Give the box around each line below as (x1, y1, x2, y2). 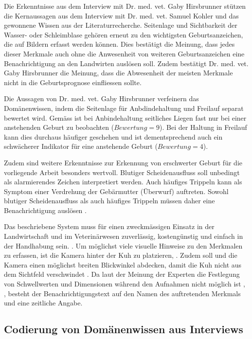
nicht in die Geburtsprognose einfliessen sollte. (4, 77, 142, 87)
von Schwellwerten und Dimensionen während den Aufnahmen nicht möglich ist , (4, 279, 245, 289)
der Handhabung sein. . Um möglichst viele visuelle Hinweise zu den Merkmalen (4, 240, 243, 250)
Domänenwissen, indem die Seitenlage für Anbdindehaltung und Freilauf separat (4, 103, 244, 113)
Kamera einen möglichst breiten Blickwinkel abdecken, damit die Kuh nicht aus (4, 259, 242, 269)
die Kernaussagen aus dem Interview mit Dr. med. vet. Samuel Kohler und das (4, 10, 239, 20)
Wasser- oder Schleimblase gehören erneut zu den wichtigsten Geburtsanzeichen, (4, 29, 243, 39)
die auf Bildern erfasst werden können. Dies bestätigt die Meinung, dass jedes (4, 39, 235, 49)
